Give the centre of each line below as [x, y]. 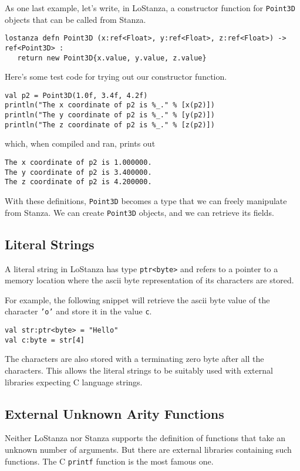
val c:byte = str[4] [45, 340]
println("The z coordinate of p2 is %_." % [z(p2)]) [110, 125]
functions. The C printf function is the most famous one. [109, 461]
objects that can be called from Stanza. [75, 19]
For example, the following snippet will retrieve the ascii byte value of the [137, 299]
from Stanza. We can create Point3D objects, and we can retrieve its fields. [139, 212]
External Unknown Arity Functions [114, 413]
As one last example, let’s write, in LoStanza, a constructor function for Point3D [150, 8]
